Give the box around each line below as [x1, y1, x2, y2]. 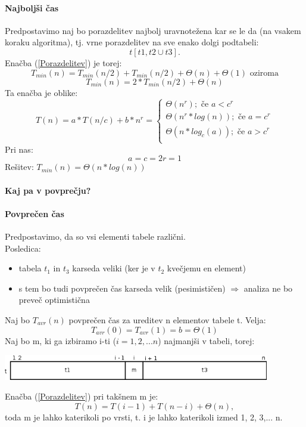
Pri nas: [5, 143, 33, 155]
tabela [18, 262, 42, 274]
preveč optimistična [18, 293, 90, 306]
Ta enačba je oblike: [5, 86, 78, 98]
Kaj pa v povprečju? [5, 184, 91, 196]
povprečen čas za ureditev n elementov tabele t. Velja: [68, 313, 266, 326]
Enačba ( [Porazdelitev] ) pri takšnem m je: [5, 390, 158, 403]
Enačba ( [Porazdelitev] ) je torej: [5, 56, 122, 69]
